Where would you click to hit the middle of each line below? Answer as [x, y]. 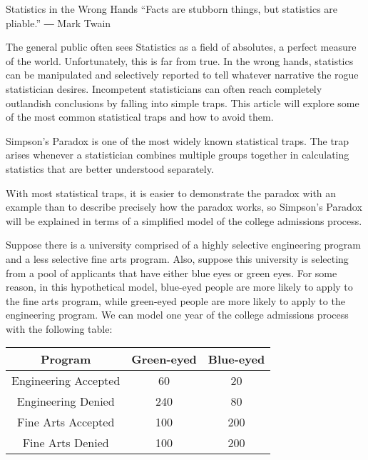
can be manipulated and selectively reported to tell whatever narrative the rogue [182, 75]
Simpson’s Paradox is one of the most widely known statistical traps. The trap [178, 140]
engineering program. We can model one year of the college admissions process [177, 315]
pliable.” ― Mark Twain [58, 22]
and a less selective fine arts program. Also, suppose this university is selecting [177, 258]
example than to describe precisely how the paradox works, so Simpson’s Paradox [184, 207]
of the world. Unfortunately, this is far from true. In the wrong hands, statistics [180, 60]
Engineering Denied [66, 401]
